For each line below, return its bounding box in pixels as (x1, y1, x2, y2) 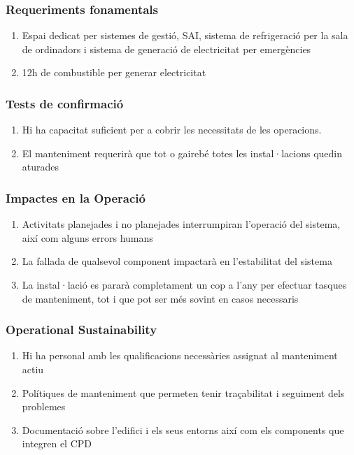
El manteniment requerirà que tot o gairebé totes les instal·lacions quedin (22, 145, 343, 160)
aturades (22, 159, 59, 174)
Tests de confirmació (6, 94, 124, 112)
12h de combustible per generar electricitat (22, 65, 206, 80)
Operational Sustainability (6, 321, 157, 338)
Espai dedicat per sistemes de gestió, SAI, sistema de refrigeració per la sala (22, 28, 348, 43)
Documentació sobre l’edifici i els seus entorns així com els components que (22, 422, 344, 437)
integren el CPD (22, 436, 92, 451)
